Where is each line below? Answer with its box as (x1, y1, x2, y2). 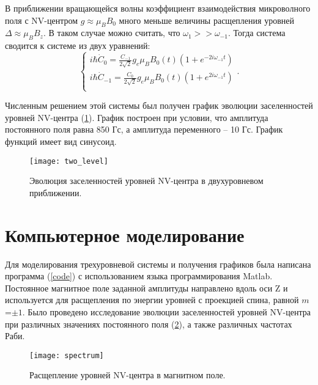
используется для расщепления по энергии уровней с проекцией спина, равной (5, 293, 299, 306)
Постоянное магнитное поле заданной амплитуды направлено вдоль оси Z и (5, 281, 288, 294)
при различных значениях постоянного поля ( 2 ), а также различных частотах (5, 317, 292, 330)
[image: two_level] (29, 156, 108, 166)
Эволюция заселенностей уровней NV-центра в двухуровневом (29, 174, 264, 187)
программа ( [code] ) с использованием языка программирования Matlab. (5, 269, 273, 282)
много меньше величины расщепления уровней (119, 13, 294, 26)
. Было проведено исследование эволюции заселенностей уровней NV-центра (22, 305, 311, 318)
